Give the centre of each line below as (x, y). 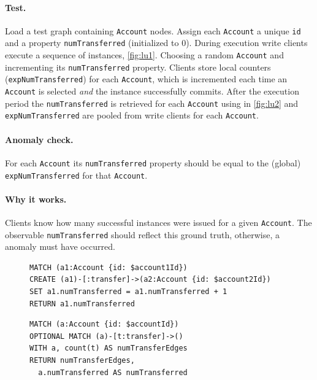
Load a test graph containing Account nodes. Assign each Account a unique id (153, 30)
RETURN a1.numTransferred (82, 304)
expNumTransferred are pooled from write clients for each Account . (132, 115)
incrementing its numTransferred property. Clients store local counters (138, 67)
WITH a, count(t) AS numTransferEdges (109, 348)
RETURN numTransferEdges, (82, 361)
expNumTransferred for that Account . (76, 175)
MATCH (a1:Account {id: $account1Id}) (109, 267)
